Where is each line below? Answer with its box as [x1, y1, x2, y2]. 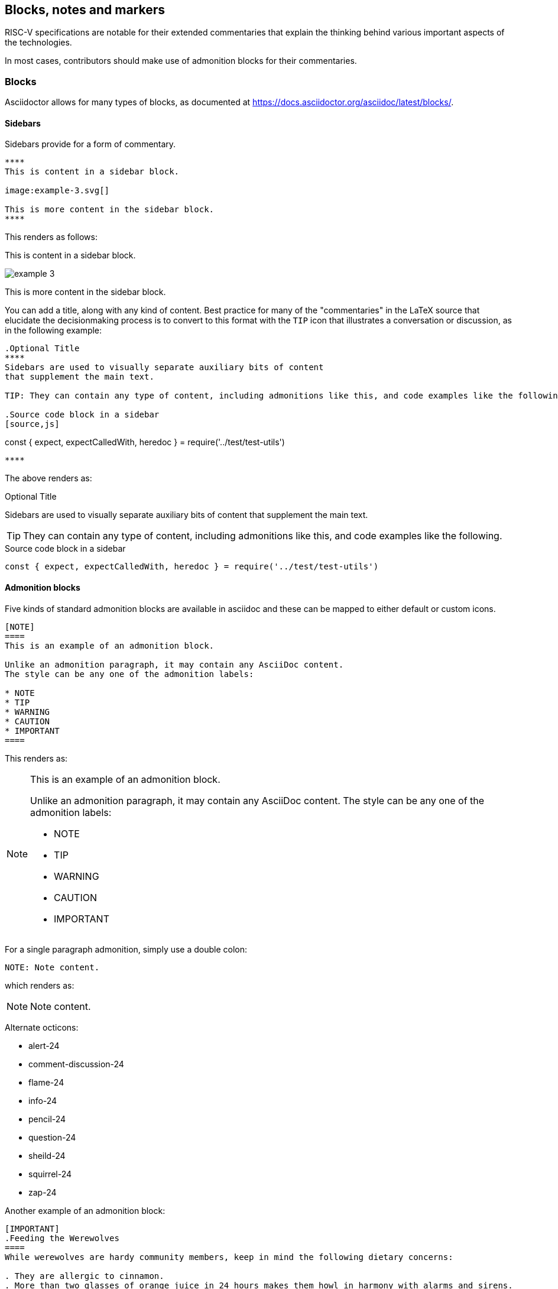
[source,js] [5, 419, 60, 429]
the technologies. [5, 37, 72, 48]
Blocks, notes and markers [5, 2, 166, 17]
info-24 [28, 1095, 57, 1106]
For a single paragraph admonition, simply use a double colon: [5, 944, 248, 954]
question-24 [28, 1132, 76, 1142]
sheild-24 [28, 1150, 66, 1161]
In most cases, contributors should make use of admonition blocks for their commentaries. [5, 56, 357, 66]
